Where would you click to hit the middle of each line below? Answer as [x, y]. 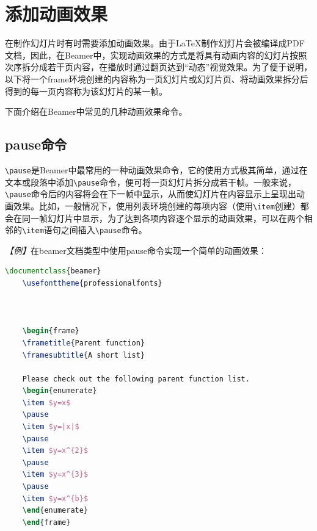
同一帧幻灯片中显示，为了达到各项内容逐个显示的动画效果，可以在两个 [163, 218]
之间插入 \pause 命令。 [104, 230]
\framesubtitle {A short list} [84, 355]
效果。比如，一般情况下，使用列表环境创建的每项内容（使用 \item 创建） [157, 205]
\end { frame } [46, 522]
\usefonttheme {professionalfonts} [92, 283]
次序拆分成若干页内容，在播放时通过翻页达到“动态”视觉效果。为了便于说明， [159, 67]
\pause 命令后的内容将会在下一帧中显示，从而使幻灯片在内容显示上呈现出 [151, 194]
